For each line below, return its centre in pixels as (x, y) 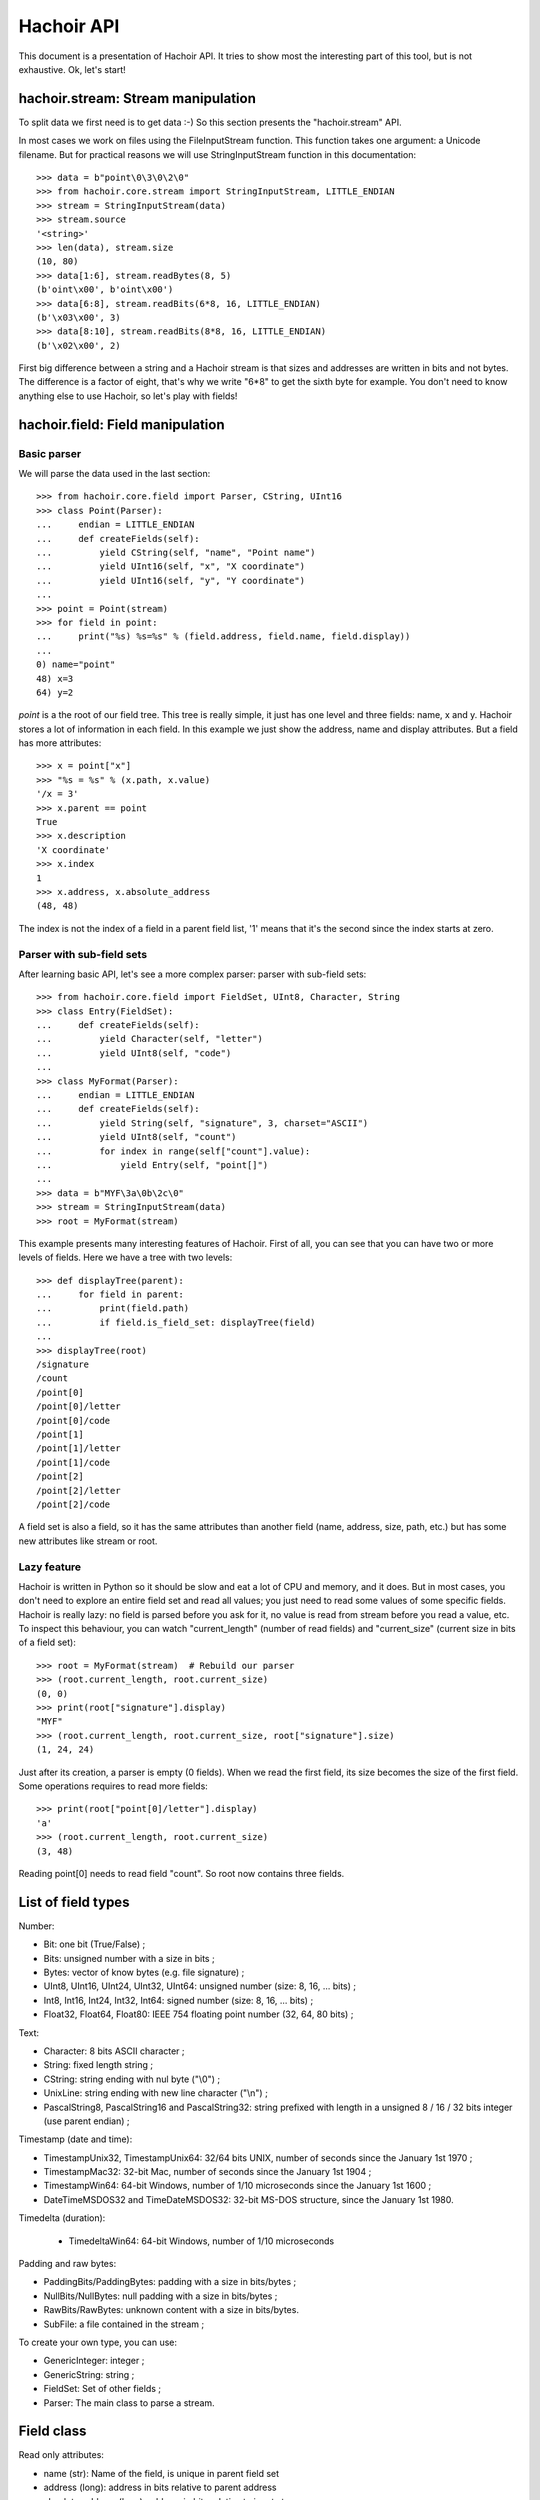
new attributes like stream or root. (88, 1541)
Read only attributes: (61, 2455)
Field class (52, 2431)
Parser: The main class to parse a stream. (129, 2402)
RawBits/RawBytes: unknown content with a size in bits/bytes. (171, 2310)
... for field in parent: (110, 1294)
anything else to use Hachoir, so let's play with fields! (128, 396)
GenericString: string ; (89, 2374)
